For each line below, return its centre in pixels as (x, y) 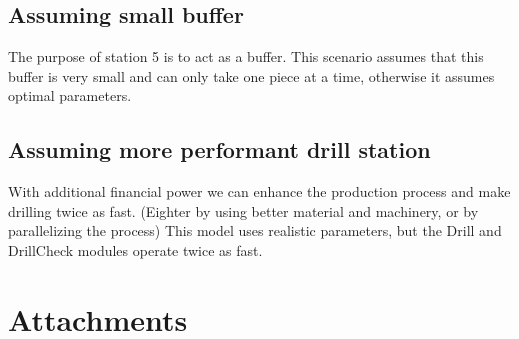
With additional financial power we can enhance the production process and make (259, 191)
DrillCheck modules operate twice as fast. (135, 249)
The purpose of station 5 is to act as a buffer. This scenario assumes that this (246, 56)
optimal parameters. (70, 95)
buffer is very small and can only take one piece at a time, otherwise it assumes (251, 75)
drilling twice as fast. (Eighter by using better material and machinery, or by (243, 210)
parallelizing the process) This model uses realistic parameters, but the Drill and (255, 230)
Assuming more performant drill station (219, 149)
